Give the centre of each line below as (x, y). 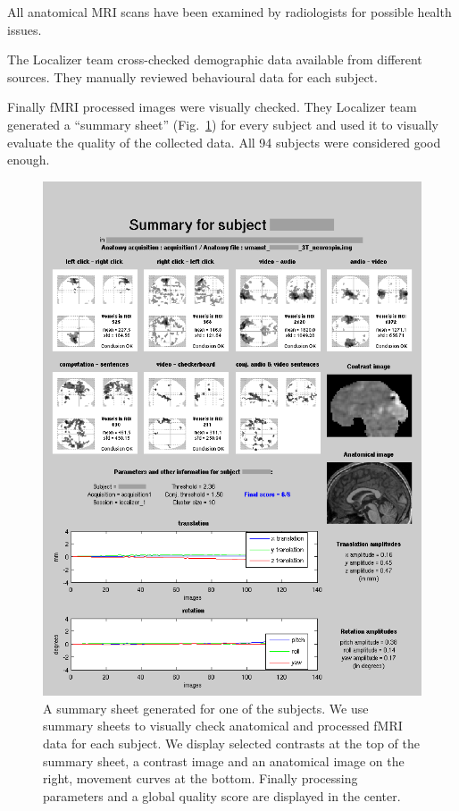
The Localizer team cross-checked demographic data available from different (215, 59)
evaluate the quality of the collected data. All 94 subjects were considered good (224, 142)
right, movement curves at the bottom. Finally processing (200, 778)
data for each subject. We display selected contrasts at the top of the (231, 743)
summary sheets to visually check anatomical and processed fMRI (223, 726)
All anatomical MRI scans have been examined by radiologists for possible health (229, 12)
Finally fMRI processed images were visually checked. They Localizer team (212, 107)
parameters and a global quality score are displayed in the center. (222, 795)
